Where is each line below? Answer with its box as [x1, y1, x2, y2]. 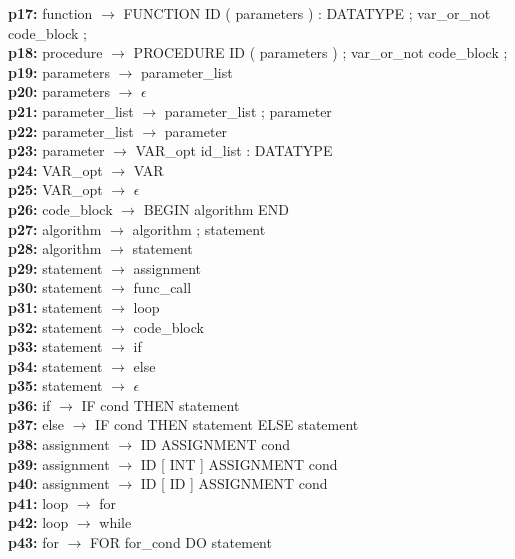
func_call [133, 277, 192, 298]
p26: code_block [8, 198, 113, 219]
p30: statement [8, 277, 103, 298]
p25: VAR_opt [8, 179, 103, 200]
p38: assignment [8, 434, 110, 455]
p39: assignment [8, 453, 110, 474]
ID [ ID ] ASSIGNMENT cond [140, 473, 328, 494]
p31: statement [8, 296, 103, 317]
